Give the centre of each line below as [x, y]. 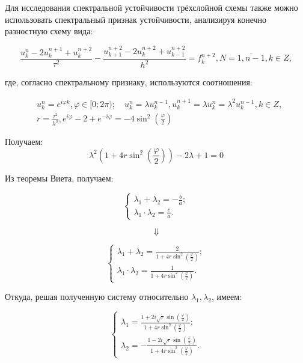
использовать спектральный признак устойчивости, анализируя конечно [136, 19]
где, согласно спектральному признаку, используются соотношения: [129, 82]
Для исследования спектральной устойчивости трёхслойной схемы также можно [151, 7]
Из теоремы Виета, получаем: [59, 178]
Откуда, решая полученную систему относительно [97, 297]
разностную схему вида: [49, 31]
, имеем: [226, 297]
